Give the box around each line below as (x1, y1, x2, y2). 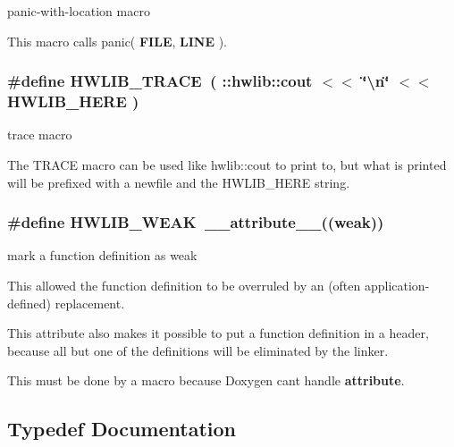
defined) (7, 293, 52, 312)
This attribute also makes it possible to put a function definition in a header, (7, 324, 429, 342)
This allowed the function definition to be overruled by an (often (7, 275, 361, 294)
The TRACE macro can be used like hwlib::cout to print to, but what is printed (7, 155, 447, 173)
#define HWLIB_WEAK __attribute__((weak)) (7, 211, 384, 233)
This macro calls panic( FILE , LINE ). (7, 31, 228, 50)
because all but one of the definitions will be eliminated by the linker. (7, 341, 389, 359)
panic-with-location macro (7, 2, 150, 20)
